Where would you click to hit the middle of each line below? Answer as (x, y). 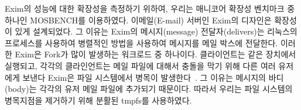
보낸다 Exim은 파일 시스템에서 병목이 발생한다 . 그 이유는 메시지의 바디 (153, 77)
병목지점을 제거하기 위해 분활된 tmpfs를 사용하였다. (98, 100)
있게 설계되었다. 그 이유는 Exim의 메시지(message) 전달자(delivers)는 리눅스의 (156, 31)
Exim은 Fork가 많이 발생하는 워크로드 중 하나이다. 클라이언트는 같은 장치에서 (155, 54)
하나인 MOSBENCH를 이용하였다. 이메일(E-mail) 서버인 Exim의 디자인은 (138, 20)
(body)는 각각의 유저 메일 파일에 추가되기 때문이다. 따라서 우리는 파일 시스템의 (149, 89)
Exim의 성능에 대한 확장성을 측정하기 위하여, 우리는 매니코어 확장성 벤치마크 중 (150, 8)
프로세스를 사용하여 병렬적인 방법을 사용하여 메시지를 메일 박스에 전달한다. (141, 42)
